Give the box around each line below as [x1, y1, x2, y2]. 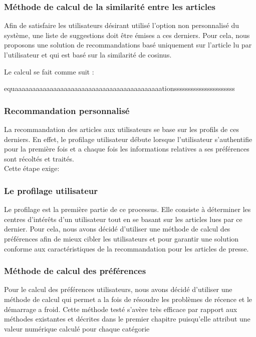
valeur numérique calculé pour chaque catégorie [4, 323, 150, 333]
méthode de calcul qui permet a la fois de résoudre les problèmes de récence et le [4, 293, 252, 304]
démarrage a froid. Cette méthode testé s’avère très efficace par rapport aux [4, 303, 237, 314]
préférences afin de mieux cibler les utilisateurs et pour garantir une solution [4, 233, 239, 243]
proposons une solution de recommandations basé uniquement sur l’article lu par [4, 39, 252, 50]
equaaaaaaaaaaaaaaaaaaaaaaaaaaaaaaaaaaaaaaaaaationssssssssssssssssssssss [4, 83, 235, 93]
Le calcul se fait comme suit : [4, 66, 94, 76]
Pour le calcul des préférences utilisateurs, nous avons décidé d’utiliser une [4, 284, 232, 294]
